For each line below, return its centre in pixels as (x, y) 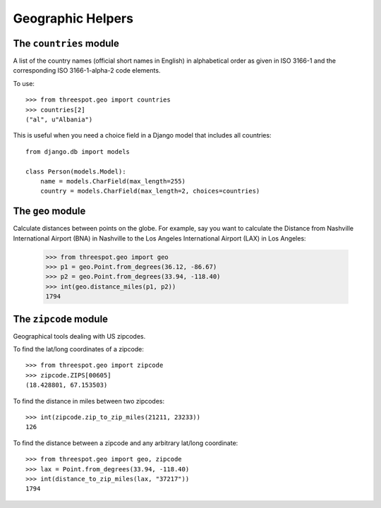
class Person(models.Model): (76, 171)
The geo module (49, 211)
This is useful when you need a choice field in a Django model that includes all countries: (142, 135)
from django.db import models (78, 151)
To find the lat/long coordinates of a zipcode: (79, 349)
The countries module (66, 43)
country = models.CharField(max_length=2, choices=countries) (150, 191)
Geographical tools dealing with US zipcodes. (79, 336)
